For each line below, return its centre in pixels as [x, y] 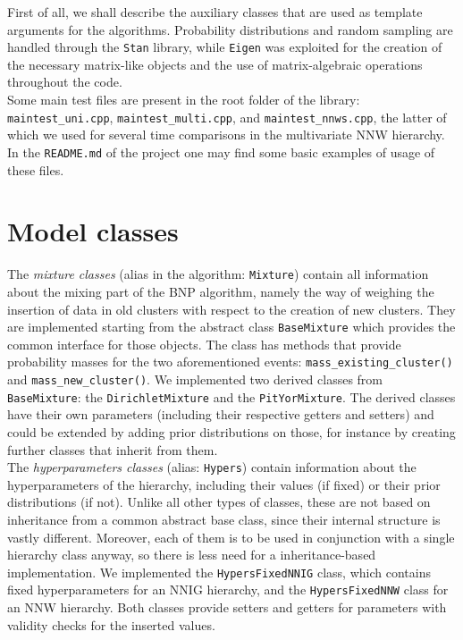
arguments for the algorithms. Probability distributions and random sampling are [230, 29]
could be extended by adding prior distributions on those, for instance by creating [231, 431]
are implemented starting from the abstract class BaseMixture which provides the [231, 327]
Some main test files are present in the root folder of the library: [184, 100]
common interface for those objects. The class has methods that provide [204, 344]
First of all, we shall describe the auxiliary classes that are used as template [215, 12]
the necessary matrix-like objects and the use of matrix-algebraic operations [215, 64]
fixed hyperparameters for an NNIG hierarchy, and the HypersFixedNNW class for [228, 589]
